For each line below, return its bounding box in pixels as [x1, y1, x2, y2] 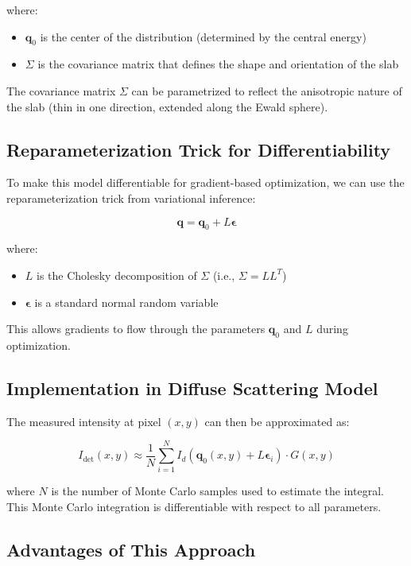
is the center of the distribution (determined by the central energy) [40, 28, 366, 45]
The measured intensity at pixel [6, 413, 161, 429]
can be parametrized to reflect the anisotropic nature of [131, 82, 402, 99]
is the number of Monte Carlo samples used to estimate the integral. [51, 483, 384, 499]
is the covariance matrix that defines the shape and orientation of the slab [37, 56, 399, 72]
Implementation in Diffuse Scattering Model [6, 375, 378, 400]
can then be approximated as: [204, 413, 350, 429]
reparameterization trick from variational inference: [6, 189, 256, 206]
